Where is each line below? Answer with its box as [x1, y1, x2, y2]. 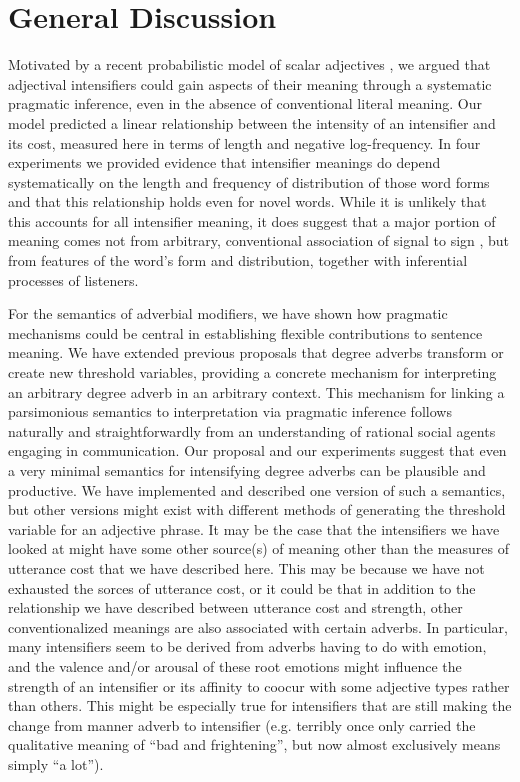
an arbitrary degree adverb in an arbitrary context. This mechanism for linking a [8, 381, 505, 402]
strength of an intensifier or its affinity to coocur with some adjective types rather [8, 675, 510, 696]
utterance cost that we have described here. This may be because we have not [8, 557, 485, 578]
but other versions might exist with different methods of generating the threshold [8, 499, 506, 520]
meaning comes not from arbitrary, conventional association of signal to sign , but [8, 230, 510, 251]
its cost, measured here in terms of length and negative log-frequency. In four [8, 132, 481, 153]
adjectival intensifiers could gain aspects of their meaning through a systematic [8, 73, 492, 94]
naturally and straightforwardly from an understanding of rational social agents [8, 420, 496, 441]
